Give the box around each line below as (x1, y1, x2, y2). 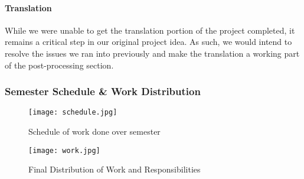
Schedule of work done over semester (28, 125, 161, 138)
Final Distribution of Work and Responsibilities (28, 163, 201, 175)
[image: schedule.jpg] (28, 108, 117, 117)
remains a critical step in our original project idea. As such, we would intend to (5, 35, 292, 48)
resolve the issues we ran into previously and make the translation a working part (5, 47, 300, 59)
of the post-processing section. (5, 58, 114, 71)
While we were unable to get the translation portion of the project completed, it (5, 24, 295, 36)
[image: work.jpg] (28, 146, 100, 155)
